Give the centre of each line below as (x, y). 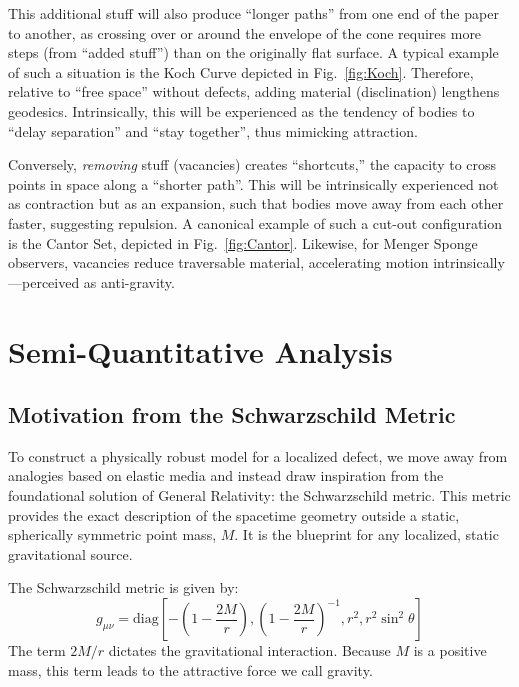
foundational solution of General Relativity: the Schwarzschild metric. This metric (259, 495)
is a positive (450, 650)
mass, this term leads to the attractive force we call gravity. (190, 669)
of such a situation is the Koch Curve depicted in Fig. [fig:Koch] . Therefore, (241, 71)
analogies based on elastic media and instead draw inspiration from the (226, 475)
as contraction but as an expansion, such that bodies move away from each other (256, 203)
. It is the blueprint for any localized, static (366, 534)
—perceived (44, 281)
